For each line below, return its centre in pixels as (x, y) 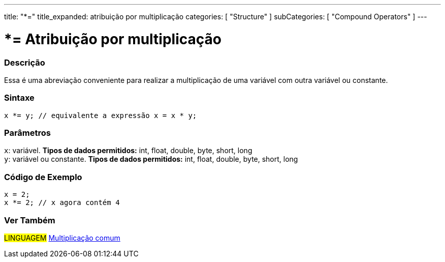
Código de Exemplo (43, 177)
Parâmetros (27, 133)
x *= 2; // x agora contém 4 (62, 203)
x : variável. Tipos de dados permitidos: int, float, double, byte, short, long (128, 151)
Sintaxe (19, 98)
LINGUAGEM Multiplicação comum (62, 238)
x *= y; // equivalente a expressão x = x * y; (101, 115)
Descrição (25, 62)
